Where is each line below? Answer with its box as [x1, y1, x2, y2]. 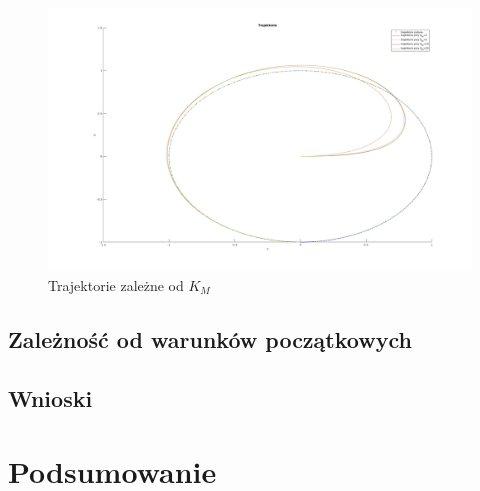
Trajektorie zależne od [48, 274, 184, 295]
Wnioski [8, 382, 93, 413]
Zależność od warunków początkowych [8, 323, 412, 354]
